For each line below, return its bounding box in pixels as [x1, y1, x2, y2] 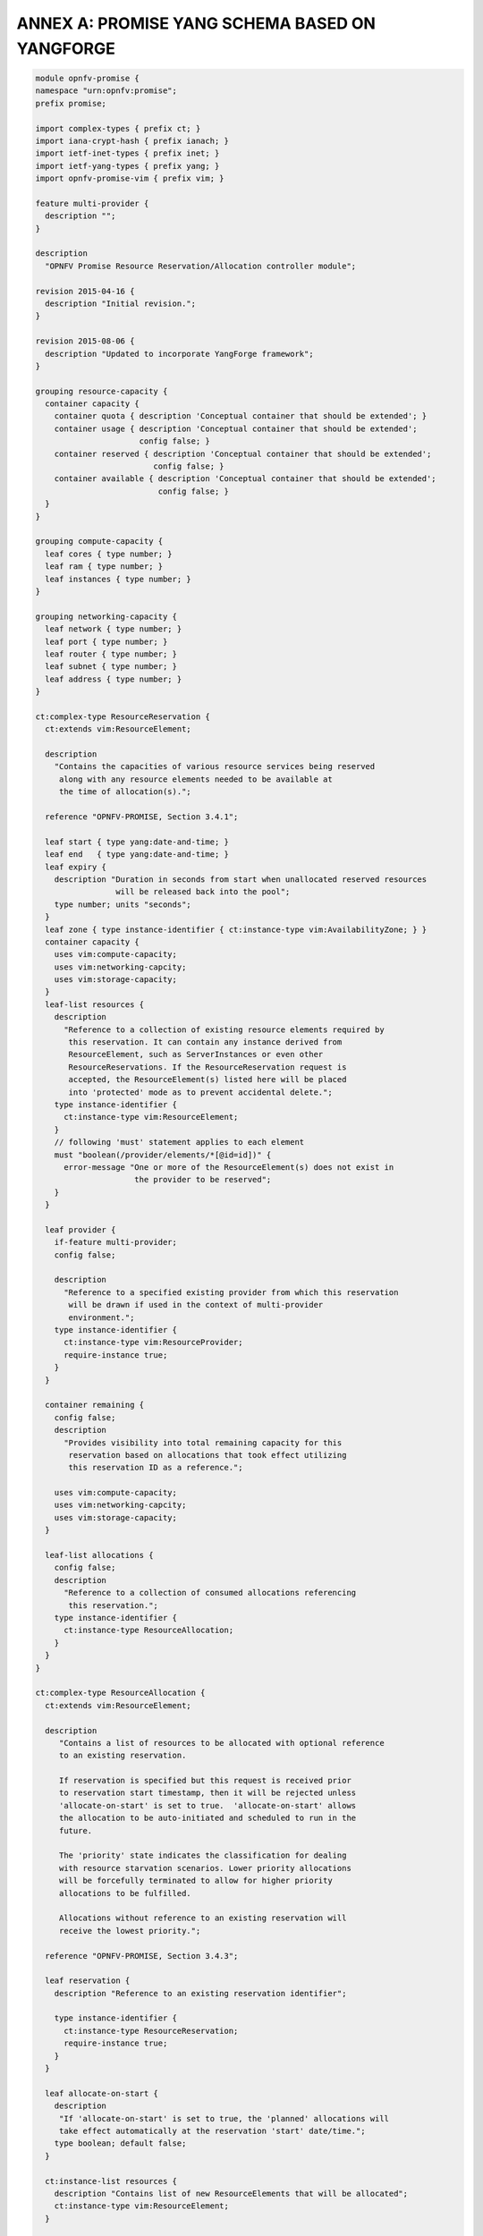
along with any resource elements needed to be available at [58, 774, 333, 784]
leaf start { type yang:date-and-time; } [45, 836, 230, 847]
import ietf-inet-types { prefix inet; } [35, 148, 220, 158]
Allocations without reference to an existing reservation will [58, 1913, 347, 1923]
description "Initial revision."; [45, 298, 197, 309]
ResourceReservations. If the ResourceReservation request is [68, 1062, 347, 1072]
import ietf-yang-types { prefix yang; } [35, 161, 220, 171]
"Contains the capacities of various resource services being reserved [54, 761, 376, 772]
